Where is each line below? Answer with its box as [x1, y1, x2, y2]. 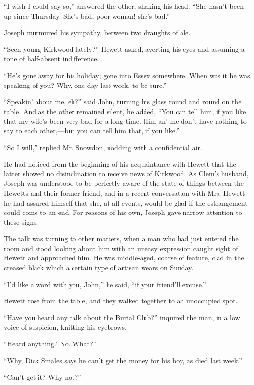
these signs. [4, 216, 38, 227]
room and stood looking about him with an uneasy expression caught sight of [4, 243, 238, 253]
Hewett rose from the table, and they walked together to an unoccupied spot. [4, 296, 238, 306]
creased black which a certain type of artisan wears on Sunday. [4, 262, 194, 273]
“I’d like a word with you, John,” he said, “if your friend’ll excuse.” [4, 279, 206, 289]
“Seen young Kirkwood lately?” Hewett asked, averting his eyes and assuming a [4, 43, 245, 54]
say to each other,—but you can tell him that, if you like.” [4, 125, 180, 135]
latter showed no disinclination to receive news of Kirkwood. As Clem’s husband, [4, 168, 249, 178]
